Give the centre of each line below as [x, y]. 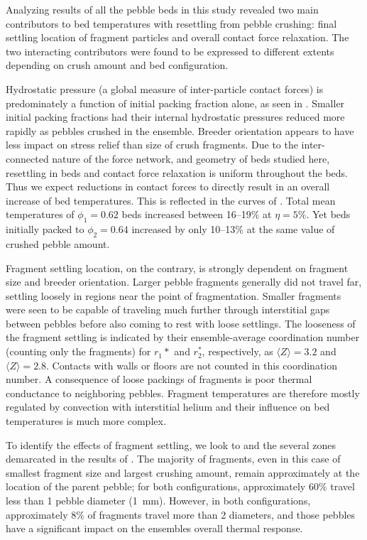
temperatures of [40, 214]
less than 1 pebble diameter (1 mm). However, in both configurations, [158, 500]
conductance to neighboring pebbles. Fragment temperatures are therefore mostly [183, 393]
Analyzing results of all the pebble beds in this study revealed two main [162, 9]
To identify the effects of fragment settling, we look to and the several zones [171, 444]
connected [27, 158]
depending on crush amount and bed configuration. [117, 65]
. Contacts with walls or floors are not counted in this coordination [192, 365]
